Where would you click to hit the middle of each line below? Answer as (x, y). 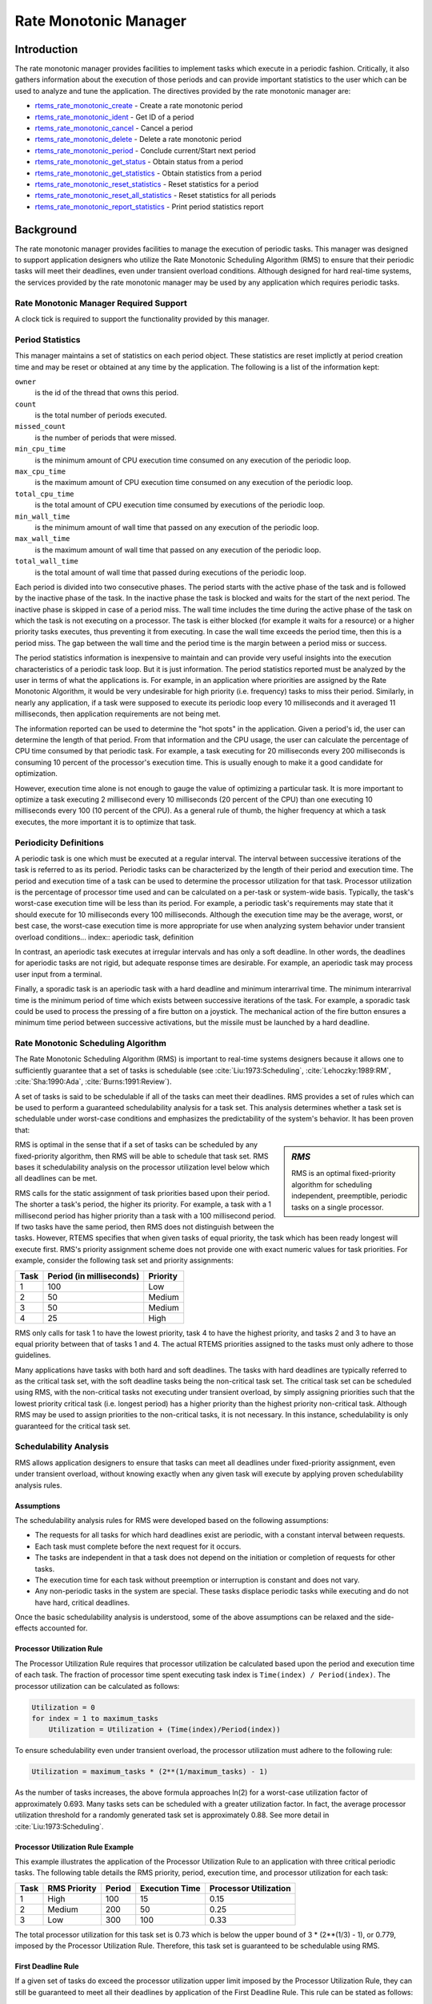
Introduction (46, 49)
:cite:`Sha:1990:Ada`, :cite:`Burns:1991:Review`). (93, 1081)
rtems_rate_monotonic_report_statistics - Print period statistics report (149, 206)
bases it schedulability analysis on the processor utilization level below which (142, 1167)
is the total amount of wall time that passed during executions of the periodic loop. (171, 572)
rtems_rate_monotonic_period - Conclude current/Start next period (145, 150)
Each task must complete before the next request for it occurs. (138, 1546)
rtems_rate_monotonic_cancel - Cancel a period (114, 128)
